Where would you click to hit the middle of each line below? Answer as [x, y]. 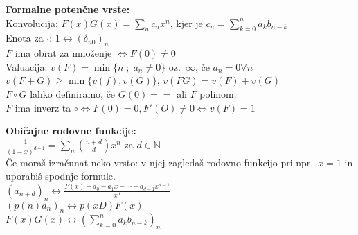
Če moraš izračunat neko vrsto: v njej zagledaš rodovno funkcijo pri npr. [160, 162]
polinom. [218, 93]
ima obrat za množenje [63, 53]
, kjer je [186, 23]
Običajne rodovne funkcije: [71, 131]
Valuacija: [27, 66]
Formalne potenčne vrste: [68, 9]
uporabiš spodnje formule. [61, 176]
